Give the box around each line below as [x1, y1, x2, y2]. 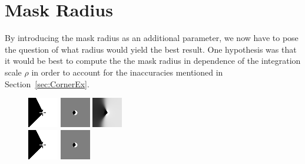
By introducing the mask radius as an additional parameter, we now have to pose [5, 32, 299, 44]
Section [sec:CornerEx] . [5, 77, 89, 90]
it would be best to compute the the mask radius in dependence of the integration [5, 54, 301, 67]
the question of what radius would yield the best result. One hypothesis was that [5, 43, 297, 55]
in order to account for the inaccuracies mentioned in [31, 66, 223, 78]
